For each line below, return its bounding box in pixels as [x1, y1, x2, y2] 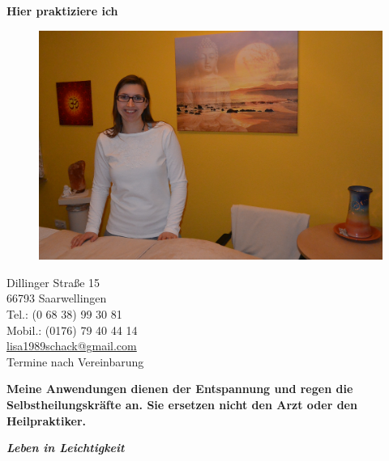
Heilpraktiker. [6, 412, 87, 429]
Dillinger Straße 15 [6, 273, 100, 290]
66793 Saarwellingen [6, 290, 107, 307]
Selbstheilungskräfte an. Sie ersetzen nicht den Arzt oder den [6, 395, 357, 412]
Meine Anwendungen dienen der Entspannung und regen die [6, 380, 353, 397]
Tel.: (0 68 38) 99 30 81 [6, 306, 122, 322]
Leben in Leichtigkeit [6, 439, 125, 456]
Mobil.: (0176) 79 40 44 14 [6, 321, 138, 338]
